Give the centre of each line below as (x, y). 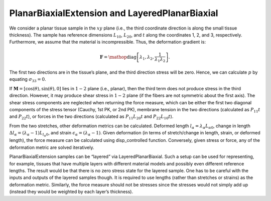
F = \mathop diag (118, 57)
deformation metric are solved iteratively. (52, 147)
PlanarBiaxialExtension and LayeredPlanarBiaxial (114, 13)
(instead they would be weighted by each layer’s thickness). (71, 192)
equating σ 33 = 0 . (28, 80)
